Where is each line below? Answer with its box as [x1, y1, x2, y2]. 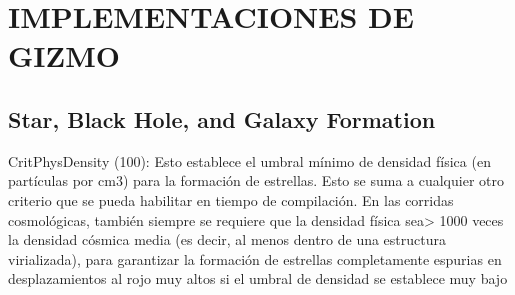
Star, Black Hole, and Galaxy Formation [8, 103, 436, 134]
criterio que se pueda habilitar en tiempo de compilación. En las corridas [8, 189, 454, 210]
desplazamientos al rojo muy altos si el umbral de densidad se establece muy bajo [8, 268, 508, 289]
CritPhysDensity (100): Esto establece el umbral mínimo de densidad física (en [8, 150, 491, 171]
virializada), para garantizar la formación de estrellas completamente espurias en [8, 248, 502, 269]
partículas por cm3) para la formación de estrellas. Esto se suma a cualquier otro [8, 170, 504, 191]
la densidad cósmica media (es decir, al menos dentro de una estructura [8, 229, 447, 250]
